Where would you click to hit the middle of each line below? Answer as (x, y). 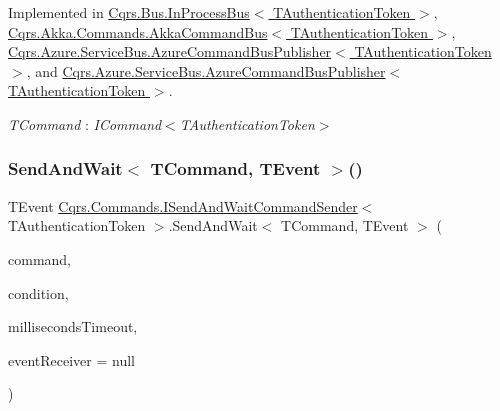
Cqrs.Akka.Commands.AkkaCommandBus (138, 31)
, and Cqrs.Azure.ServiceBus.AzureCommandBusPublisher (206, 70)
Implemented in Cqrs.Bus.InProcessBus (129, 12)
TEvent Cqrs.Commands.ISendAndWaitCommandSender (183, 205)
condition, (38, 292)
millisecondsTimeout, (73, 326)
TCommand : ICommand (85, 123)
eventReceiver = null (72, 359)
